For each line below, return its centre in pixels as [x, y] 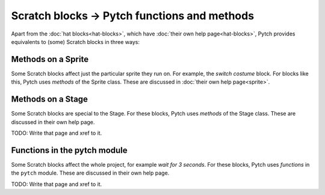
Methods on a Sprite [50, 59]
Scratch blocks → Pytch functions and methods [133, 16]
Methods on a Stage [50, 99]
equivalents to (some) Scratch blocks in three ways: [75, 42]
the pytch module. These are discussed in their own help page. [90, 173]
